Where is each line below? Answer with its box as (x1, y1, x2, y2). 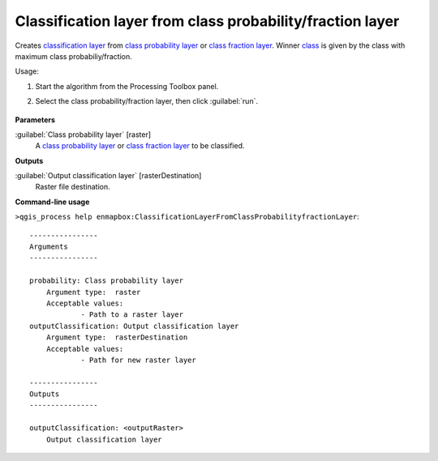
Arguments (29, 242, 68, 251)
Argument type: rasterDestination (45, 333, 188, 342)
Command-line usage (15, 197, 90, 207)
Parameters (15, 114, 56, 125)
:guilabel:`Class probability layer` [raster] (15, 130, 152, 139)
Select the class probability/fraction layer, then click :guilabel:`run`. (35, 96, 259, 106)
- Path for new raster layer (80, 355, 196, 365)
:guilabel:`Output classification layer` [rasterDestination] (15, 171, 202, 181)
